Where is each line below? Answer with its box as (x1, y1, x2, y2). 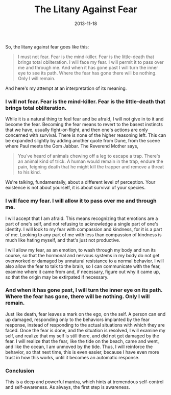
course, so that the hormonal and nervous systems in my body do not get (5, 252, 160, 258)
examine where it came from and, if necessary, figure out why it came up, (5, 268, 160, 275)
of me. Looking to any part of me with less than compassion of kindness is (5, 231, 162, 238)
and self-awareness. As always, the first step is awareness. (5, 384, 130, 390)
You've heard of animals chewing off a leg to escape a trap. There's (17, 153, 161, 159)
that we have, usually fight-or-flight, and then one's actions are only (5, 127, 148, 133)
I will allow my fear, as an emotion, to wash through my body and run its (5, 246, 156, 253)
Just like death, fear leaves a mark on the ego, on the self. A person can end (5, 311, 166, 317)
